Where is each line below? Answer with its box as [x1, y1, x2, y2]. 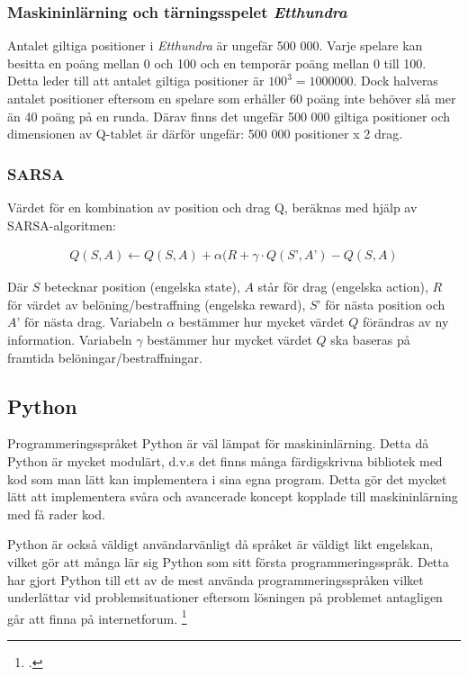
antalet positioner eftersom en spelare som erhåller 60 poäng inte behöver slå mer [7, 89, 456, 107]
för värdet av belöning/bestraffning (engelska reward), [7, 294, 306, 313]
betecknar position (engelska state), [44, 277, 240, 296]
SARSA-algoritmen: [7, 215, 116, 234]
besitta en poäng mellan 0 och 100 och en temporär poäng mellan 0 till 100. [7, 53, 427, 72]
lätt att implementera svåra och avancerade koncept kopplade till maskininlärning [7, 487, 458, 506]
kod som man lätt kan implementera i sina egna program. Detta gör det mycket [7, 469, 447, 488]
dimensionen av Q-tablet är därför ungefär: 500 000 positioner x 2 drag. [7, 124, 403, 143]
